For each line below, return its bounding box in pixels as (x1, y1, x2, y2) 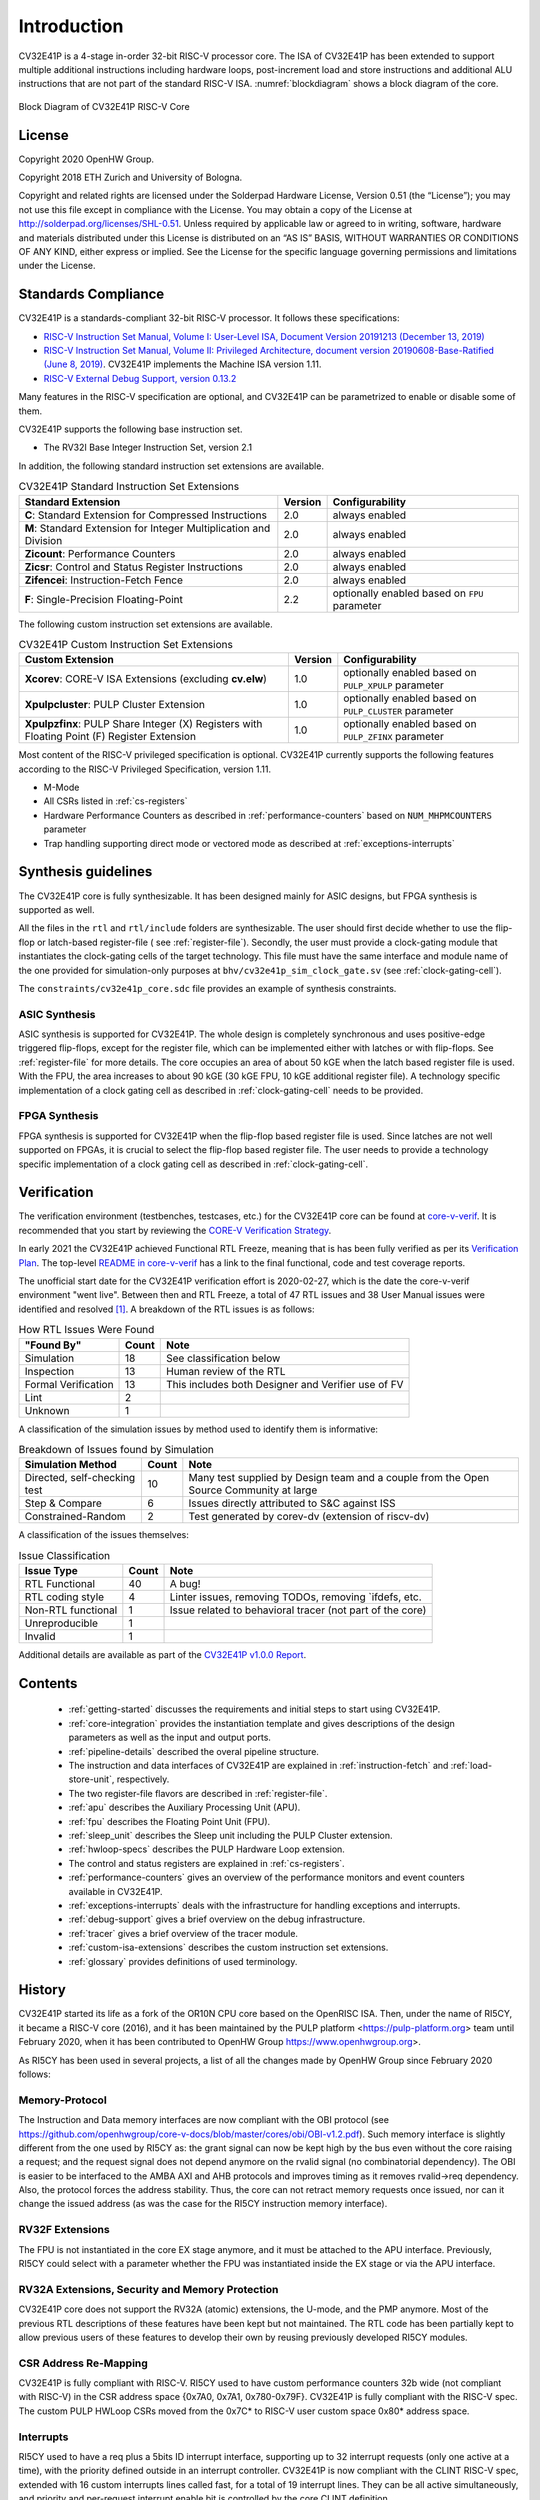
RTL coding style (24, 1590, 105, 1604)
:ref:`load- (450, 1760, 493, 1772)
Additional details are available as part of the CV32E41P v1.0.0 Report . (18, 1649, 307, 1661)
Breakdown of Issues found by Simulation (18, 1443, 215, 1457)
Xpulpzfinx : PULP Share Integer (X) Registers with (24, 717, 263, 731)
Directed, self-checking (24, 1471, 136, 1485)
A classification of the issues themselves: (18, 1529, 190, 1541)
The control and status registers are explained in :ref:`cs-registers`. (68, 1857, 345, 1869)
